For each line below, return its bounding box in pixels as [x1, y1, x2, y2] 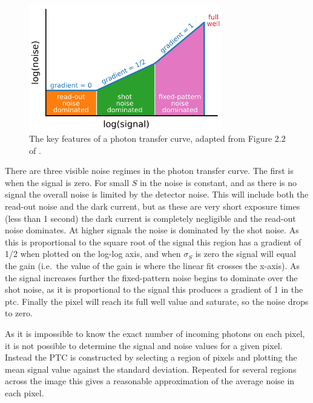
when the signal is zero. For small [5, 176, 130, 188]
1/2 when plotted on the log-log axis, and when [5, 247, 181, 260]
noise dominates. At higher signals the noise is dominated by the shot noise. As [5, 224, 299, 236]
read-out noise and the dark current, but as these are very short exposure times [5, 200, 300, 213]
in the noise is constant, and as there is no [139, 176, 297, 188]
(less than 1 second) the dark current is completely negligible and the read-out [5, 211, 296, 224]
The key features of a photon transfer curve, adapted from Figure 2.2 [29, 132, 286, 145]
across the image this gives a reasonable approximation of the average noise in [5, 375, 295, 387]
